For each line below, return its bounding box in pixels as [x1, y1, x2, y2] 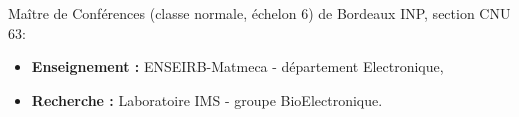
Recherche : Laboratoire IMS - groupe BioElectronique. [31, 89, 383, 110]
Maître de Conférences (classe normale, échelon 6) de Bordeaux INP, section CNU [8, 3, 511, 23]
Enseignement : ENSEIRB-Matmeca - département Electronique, [31, 56, 444, 77]
